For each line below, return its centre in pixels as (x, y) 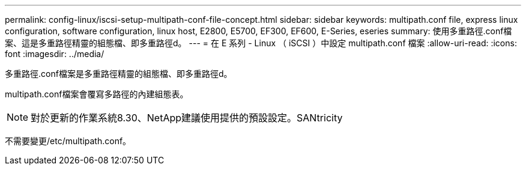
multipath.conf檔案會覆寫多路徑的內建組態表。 (97, 94)
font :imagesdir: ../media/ (55, 54)
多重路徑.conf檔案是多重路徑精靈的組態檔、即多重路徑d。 (119, 74)
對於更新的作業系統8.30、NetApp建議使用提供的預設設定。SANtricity (187, 118)
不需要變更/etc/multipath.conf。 (68, 141)
